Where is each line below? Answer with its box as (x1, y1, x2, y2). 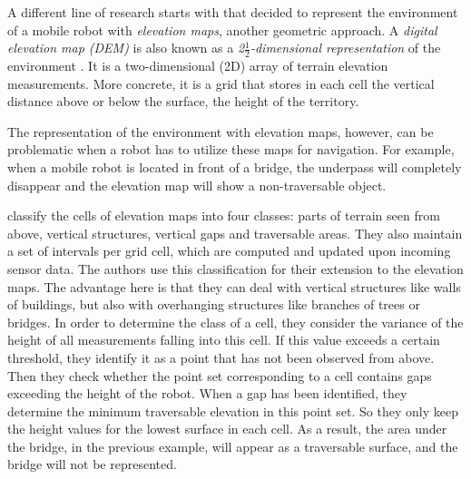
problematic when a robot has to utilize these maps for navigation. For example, (7, 140, 455, 159)
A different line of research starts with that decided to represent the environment (7, 3, 458, 21)
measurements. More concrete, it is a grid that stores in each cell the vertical (7, 73, 435, 93)
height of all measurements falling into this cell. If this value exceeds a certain (7, 330, 440, 349)
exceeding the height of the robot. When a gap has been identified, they (7, 384, 407, 403)
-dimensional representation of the (250, 38, 441, 57)
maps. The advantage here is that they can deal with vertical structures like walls (7, 277, 461, 296)
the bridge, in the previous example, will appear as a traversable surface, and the (7, 436, 458, 455)
